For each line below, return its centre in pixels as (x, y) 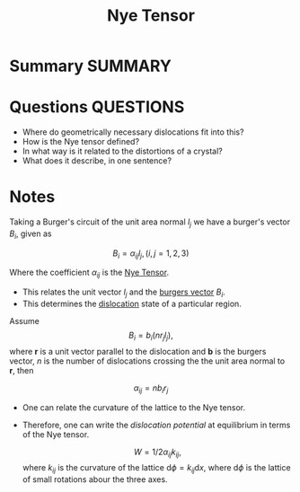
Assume (25, 321)
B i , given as (31, 234)
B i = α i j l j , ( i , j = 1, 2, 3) (151, 254)
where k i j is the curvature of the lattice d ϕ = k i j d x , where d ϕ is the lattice (156, 469)
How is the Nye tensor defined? (81, 142)
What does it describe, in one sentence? (97, 161)
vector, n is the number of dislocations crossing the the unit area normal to (147, 361)
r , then (22, 370)
